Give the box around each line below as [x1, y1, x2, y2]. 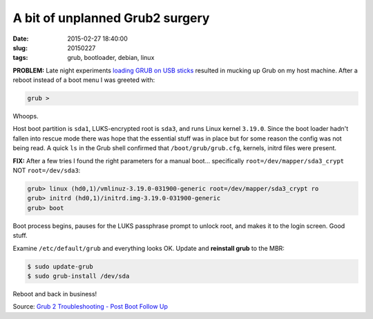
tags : [12, 54, 28, 62]
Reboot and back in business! [12, 289, 97, 298]
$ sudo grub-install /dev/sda [27, 272, 130, 280]
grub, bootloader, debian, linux [67, 54, 155, 62]
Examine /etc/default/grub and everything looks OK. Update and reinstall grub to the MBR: [12, 244, 285, 252]
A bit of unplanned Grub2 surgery [12, 10, 210, 25]
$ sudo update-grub [27, 263, 93, 270]
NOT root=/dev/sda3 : [12, 166, 81, 175]
